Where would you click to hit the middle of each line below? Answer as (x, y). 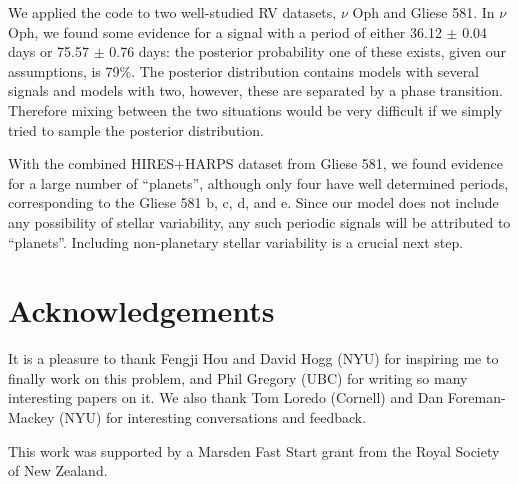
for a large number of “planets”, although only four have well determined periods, (258, 182)
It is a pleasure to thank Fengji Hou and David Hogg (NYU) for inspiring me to (253, 358)
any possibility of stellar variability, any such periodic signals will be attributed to (259, 221)
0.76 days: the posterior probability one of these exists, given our (308, 51)
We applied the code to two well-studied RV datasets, (172, 12)
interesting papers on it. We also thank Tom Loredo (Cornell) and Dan (226, 397)
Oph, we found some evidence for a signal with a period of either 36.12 (225, 31)
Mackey (31, 417)
